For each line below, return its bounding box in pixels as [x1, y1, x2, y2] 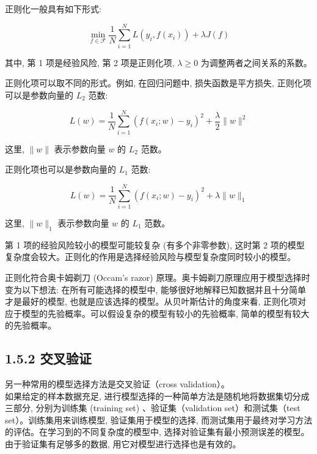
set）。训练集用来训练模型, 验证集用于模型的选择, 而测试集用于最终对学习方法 [5, 413, 313, 426]
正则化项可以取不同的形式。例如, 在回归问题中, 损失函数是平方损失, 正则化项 [5, 76, 312, 89]
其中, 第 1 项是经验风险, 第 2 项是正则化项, [5, 56, 175, 69]
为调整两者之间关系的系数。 [200, 56, 312, 69]
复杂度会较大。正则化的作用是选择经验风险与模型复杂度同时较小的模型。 [5, 250, 296, 263]
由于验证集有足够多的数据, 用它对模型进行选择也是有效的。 [5, 437, 241, 450]
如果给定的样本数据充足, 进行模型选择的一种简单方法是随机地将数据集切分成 [5, 389, 310, 402]
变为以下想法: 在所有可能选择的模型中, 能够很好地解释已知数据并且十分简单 [5, 283, 307, 296]
